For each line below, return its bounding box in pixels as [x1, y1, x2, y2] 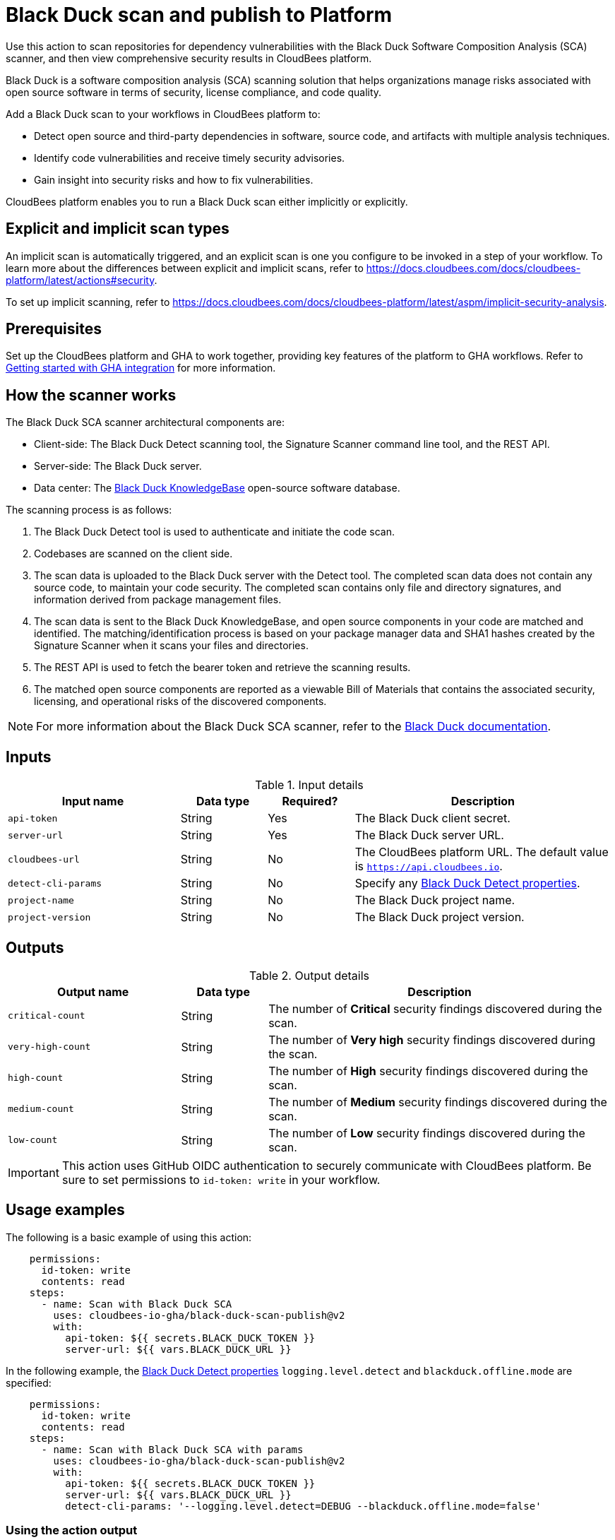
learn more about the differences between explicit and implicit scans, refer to [6, 261, 364, 274]
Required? [282, 794, 338, 809]
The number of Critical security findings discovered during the [268, 1001, 602, 1016]
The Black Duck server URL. [354, 828, 504, 843]
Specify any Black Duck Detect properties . [354, 876, 580, 891]
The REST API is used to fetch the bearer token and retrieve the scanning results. [34, 661, 411, 674]
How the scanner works [6, 386, 177, 404]
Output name [57, 984, 129, 999]
